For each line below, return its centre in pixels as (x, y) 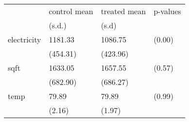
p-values (167, 11)
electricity (25, 39)
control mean (71, 11)
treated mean (123, 11)
